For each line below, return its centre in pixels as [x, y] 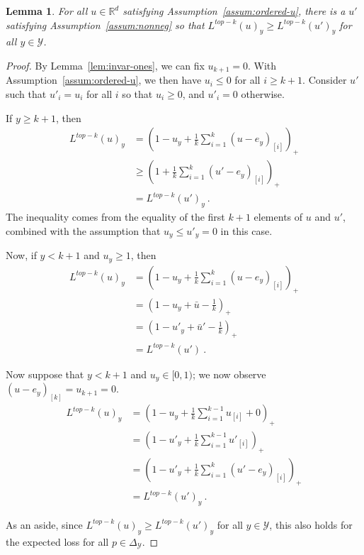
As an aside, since [44, 524]
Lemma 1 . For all [47, 11]
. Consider [325, 80]
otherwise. [263, 94]
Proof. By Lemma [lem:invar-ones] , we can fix [105, 65]
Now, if [21, 255]
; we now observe [229, 374]
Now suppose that [45, 374]
